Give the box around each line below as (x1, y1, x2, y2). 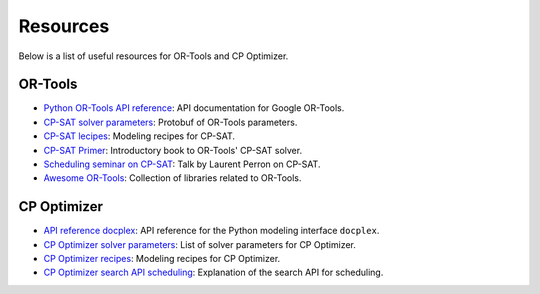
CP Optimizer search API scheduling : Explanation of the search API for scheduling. (43, 266, 384, 279)
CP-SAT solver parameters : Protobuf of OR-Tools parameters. (43, 116, 298, 128)
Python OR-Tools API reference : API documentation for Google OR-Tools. (43, 102, 345, 114)
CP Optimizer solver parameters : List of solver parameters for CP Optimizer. (43, 238, 357, 250)
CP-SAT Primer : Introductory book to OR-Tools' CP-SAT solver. (43, 144, 303, 156)
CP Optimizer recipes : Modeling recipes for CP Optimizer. (43, 253, 281, 265)
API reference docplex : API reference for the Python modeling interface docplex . (43, 225, 380, 237)
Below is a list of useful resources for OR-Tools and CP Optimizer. (18, 50, 289, 62)
